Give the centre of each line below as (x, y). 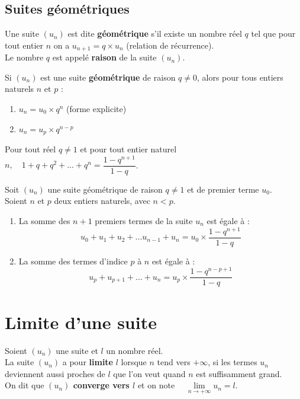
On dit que (25, 385)
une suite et (77, 350)
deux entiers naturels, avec (102, 201)
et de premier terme (223, 189)
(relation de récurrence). (170, 45)
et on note (156, 385)
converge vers (101, 385)
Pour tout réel (30, 149)
